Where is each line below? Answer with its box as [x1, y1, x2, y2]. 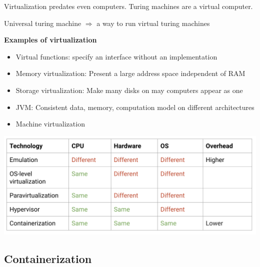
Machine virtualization [15, 118, 85, 129]
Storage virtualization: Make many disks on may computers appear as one [15, 84, 243, 95]
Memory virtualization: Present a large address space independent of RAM [15, 68, 245, 78]
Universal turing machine [4, 17, 81, 28]
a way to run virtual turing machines [96, 17, 210, 28]
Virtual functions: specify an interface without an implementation [15, 51, 217, 61]
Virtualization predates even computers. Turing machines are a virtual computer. [4, 1, 253, 11]
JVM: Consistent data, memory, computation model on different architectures [15, 101, 254, 112]
